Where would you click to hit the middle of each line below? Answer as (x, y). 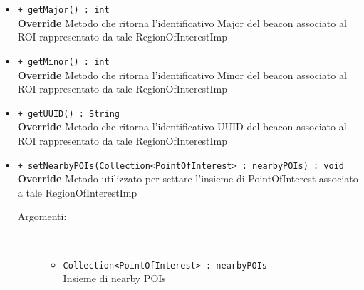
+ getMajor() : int (63, 10)
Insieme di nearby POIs (114, 278)
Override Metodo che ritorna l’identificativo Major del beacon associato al (182, 22)
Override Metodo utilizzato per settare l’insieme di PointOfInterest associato (188, 178)
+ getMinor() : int (63, 62)
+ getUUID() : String (68, 114)
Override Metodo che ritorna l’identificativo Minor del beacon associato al (182, 74)
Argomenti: (42, 216)
